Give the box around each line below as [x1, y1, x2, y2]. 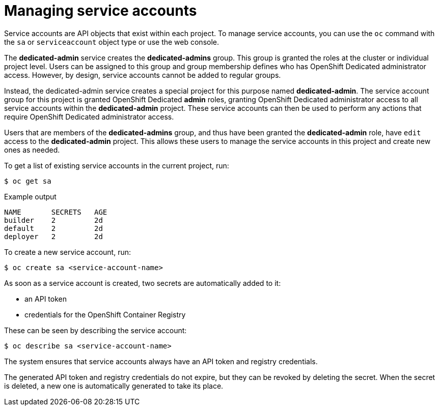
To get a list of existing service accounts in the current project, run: [4, 161, 229, 170]
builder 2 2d [4, 216, 103, 224]
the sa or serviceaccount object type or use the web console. [4, 37, 219, 46]
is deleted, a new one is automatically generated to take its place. [4, 381, 224, 390]
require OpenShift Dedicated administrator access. [4, 112, 174, 121]
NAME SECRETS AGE [4, 208, 107, 216]
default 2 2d [4, 224, 103, 232]
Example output [4, 192, 57, 201]
